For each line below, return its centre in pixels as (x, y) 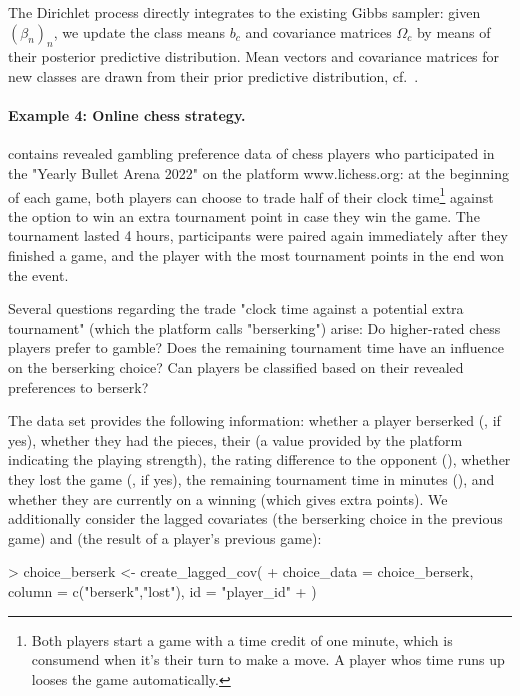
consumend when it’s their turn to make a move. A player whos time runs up (268, 659)
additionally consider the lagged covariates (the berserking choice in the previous (255, 518)
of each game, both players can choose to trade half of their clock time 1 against (251, 195)
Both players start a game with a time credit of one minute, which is (242, 639)
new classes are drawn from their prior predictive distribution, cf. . (213, 75)
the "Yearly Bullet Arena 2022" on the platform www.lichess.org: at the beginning (258, 172)
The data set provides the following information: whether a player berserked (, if (254, 420)
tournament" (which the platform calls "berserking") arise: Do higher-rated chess (254, 327)
